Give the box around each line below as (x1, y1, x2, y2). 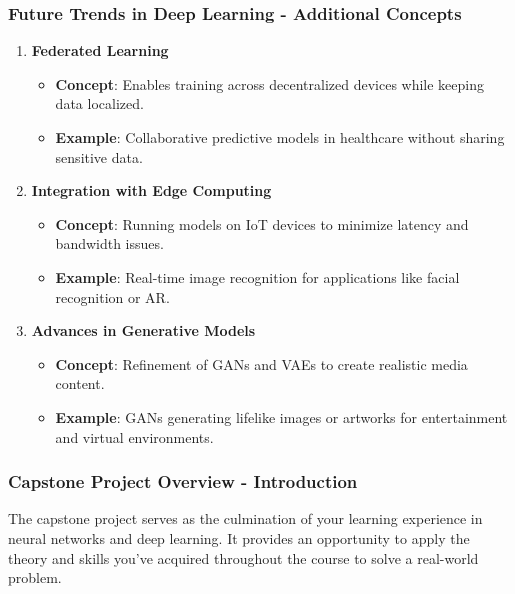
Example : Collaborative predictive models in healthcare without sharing (55, 127, 505, 147)
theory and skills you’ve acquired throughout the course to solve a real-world (8, 547, 479, 568)
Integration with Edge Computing (31, 180, 272, 201)
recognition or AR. (55, 286, 170, 307)
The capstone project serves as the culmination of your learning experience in (8, 508, 483, 529)
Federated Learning (31, 40, 169, 61)
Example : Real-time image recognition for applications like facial (55, 266, 460, 287)
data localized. (55, 93, 144, 114)
